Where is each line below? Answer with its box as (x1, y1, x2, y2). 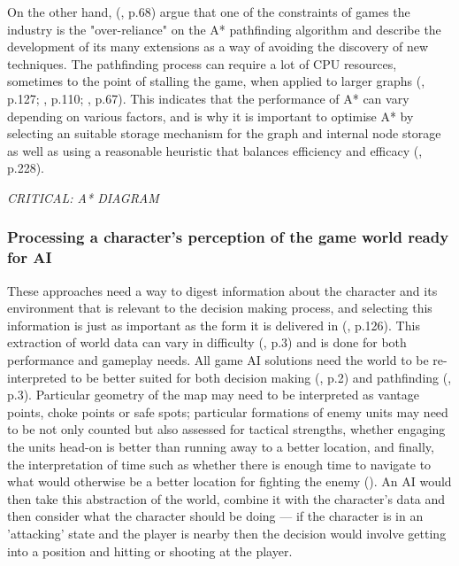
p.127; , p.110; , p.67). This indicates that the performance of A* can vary (7, 89, 409, 107)
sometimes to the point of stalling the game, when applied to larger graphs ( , (7, 72, 425, 90)
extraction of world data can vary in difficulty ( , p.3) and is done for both (7, 333, 407, 352)
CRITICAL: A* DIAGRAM (7, 188, 159, 206)
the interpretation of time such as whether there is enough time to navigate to (7, 454, 432, 473)
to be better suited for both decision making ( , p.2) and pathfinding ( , (71, 368, 452, 386)
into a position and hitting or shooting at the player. (7, 541, 293, 560)
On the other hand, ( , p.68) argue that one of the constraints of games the (7, 3, 410, 20)
